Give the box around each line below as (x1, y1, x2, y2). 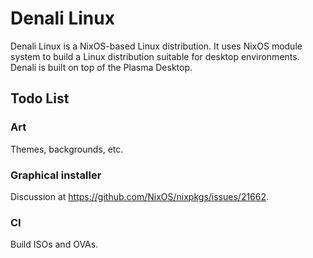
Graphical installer (10, 168, 102, 182)
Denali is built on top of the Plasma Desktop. (10, 61, 193, 73)
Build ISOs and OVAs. (10, 238, 99, 251)
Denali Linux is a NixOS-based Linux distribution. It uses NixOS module (10, 40, 303, 52)
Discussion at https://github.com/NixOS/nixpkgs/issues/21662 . (10, 190, 270, 202)
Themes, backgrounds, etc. (10, 143, 124, 155)
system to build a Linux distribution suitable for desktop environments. (10, 50, 300, 62)
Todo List (10, 90, 70, 107)
